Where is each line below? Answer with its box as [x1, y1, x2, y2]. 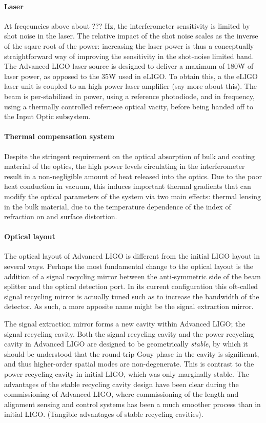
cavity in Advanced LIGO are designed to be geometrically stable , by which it [4, 338, 248, 349]
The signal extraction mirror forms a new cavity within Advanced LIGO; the [4, 318, 245, 329]
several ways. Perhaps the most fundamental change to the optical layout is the [4, 261, 253, 272]
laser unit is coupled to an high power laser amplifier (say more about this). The [4, 81, 257, 91]
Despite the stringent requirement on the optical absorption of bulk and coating [4, 150, 255, 161]
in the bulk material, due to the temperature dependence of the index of [4, 201, 231, 212]
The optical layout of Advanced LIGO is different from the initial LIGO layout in [4, 251, 260, 261]
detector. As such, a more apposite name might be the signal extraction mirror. [4, 301, 254, 312]
